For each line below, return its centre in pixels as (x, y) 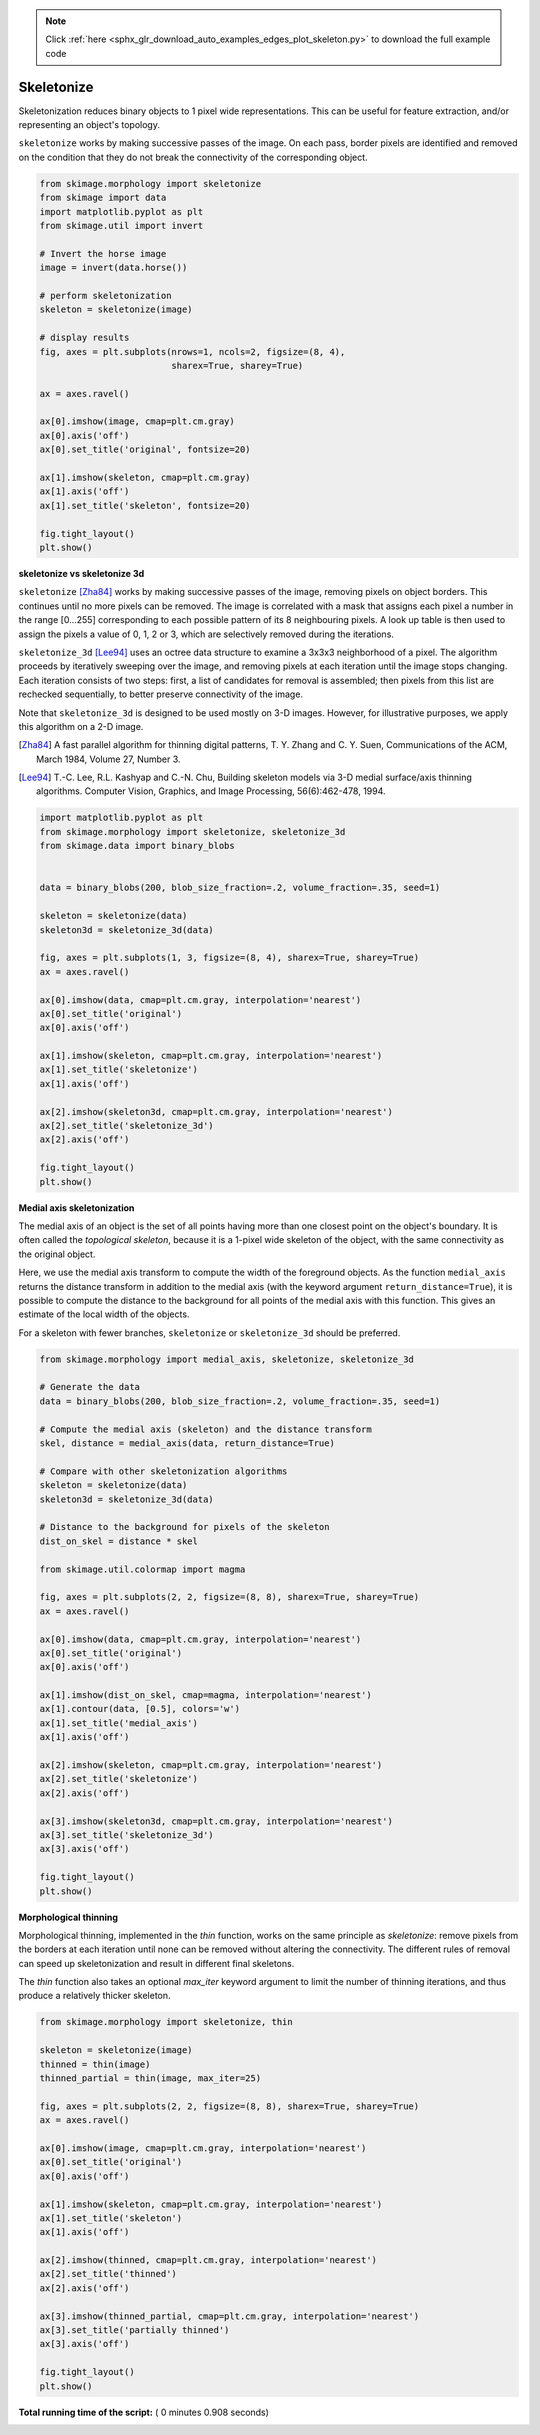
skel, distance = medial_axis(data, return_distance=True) (187, 1443)
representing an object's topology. (89, 125)
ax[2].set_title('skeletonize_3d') (126, 1126)
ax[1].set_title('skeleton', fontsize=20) (145, 505)
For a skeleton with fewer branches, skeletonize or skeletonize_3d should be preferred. (209, 1332)
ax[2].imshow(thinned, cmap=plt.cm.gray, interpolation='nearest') (208, 2260)
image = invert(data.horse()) (113, 268)
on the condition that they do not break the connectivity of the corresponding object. (193, 157)
